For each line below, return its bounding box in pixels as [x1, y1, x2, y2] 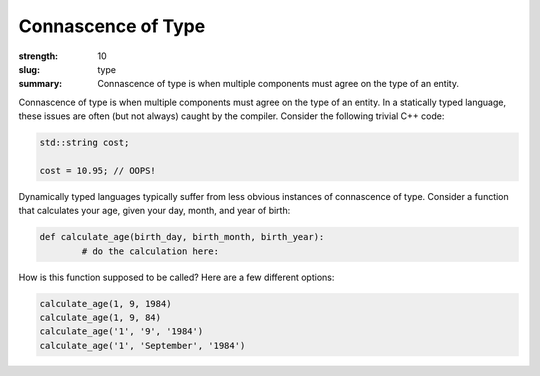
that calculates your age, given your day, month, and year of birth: [18, 205, 291, 217]
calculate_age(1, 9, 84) [39, 311, 162, 323]
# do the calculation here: [81, 245, 220, 257]
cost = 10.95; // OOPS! [39, 165, 157, 176]
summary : [18, 78, 63, 90]
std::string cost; [39, 137, 130, 149]
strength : [18, 50, 59, 62]
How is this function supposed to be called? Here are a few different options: [18, 271, 335, 283]
